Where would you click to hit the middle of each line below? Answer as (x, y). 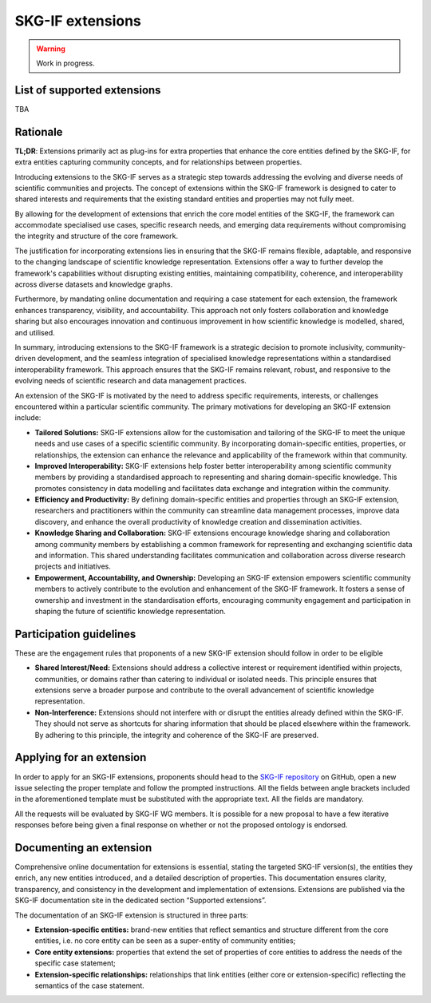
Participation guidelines (75, 634)
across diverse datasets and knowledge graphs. (94, 284)
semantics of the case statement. (90, 985)
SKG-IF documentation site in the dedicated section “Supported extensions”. (140, 900)
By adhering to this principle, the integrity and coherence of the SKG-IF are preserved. (177, 735)
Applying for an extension (81, 757)
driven (25, 359)
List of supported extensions (88, 90)
